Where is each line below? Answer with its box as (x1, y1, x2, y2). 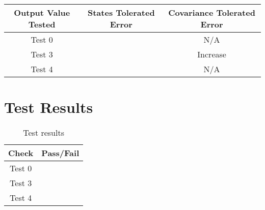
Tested (28, 18, 56, 30)
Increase (197, 48, 226, 60)
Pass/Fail (41, 147, 79, 159)
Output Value (14, 7, 70, 18)
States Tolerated (87, 7, 155, 18)
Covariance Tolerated (168, 7, 255, 18)
